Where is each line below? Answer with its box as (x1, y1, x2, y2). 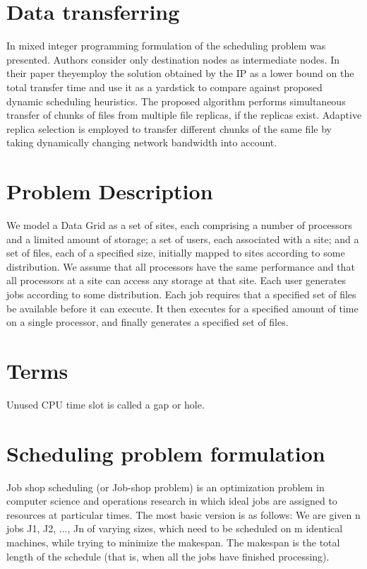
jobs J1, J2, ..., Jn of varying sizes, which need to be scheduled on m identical (6, 521, 343, 536)
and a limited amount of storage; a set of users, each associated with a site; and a (6, 231, 359, 246)
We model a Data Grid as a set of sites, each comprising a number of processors (6, 218, 352, 232)
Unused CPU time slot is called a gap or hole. (6, 397, 205, 411)
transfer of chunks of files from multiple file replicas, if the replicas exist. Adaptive (6, 107, 362, 122)
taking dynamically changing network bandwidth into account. (6, 135, 277, 150)
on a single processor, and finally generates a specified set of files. (6, 315, 289, 329)
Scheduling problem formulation (6, 438, 325, 467)
